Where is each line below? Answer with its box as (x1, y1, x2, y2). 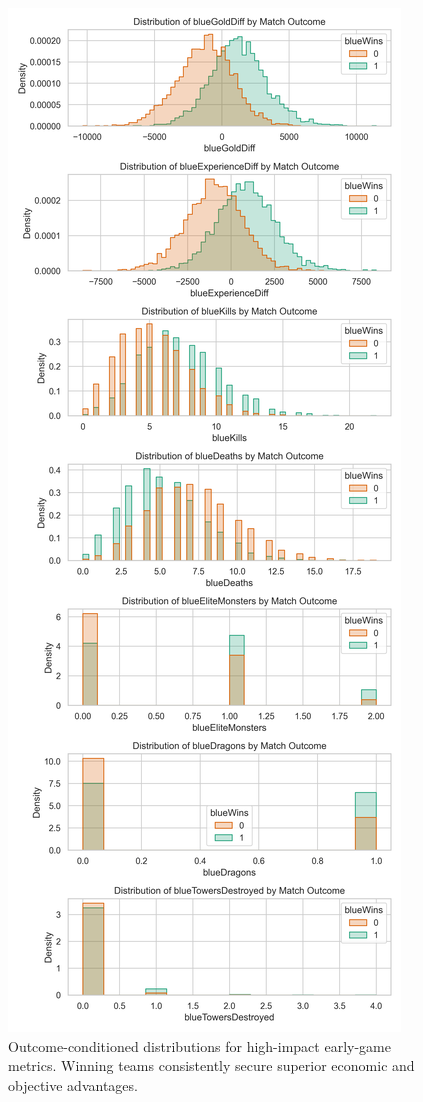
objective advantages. (8, 1074, 138, 1095)
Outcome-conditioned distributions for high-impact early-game (8, 1035, 391, 1056)
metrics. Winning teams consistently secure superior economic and (8, 1055, 415, 1076)
